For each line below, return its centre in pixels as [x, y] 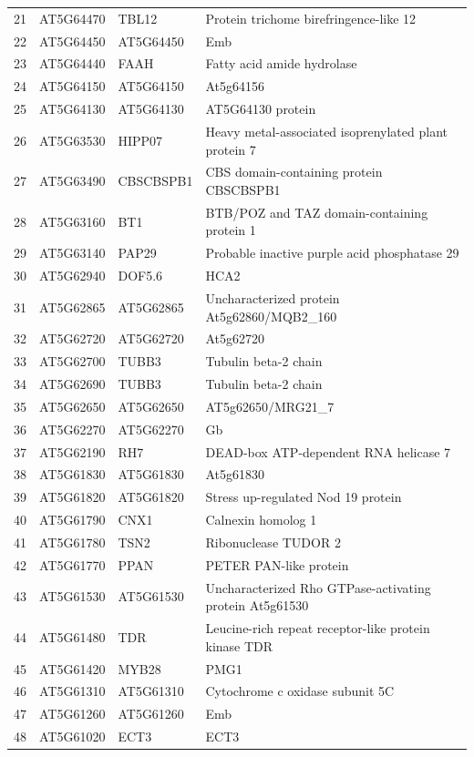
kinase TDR [239, 645]
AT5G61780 [72, 542]
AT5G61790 [72, 520]
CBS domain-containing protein [294, 172]
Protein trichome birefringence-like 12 [311, 18]
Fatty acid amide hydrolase [281, 63]
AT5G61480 [72, 636]
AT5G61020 [72, 737]
